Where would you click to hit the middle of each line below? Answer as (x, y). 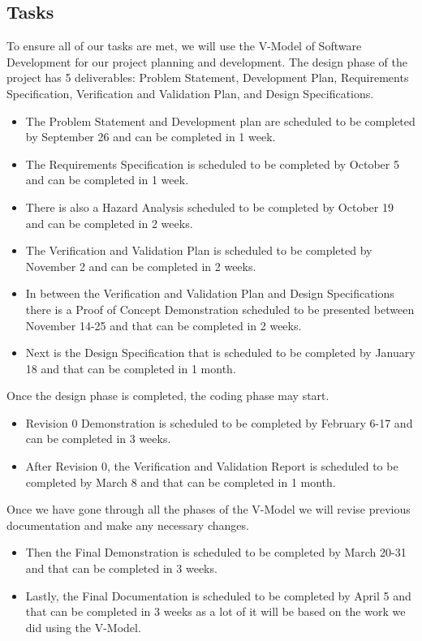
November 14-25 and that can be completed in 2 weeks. (164, 325)
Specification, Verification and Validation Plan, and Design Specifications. (190, 93)
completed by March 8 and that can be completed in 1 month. (181, 482)
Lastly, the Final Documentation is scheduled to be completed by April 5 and (218, 595)
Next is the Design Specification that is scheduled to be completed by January (220, 353)
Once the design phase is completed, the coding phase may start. (168, 396)
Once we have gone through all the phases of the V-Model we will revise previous (209, 509)
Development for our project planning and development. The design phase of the (207, 61)
